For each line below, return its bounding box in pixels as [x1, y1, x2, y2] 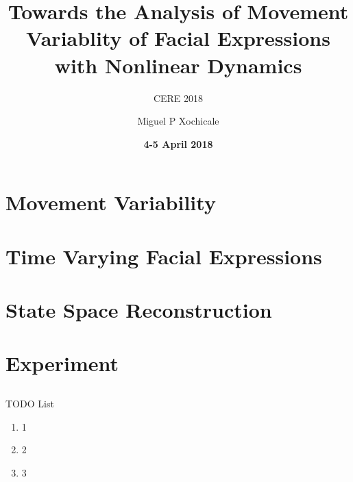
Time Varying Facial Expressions [5, 242, 322, 270]
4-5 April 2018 [143, 136, 213, 151]
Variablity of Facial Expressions [26, 24, 330, 52]
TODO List [5, 396, 54, 410]
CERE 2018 [153, 90, 204, 105]
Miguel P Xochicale [137, 114, 219, 128]
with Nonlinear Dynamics [54, 51, 302, 79]
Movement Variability [5, 188, 216, 216]
